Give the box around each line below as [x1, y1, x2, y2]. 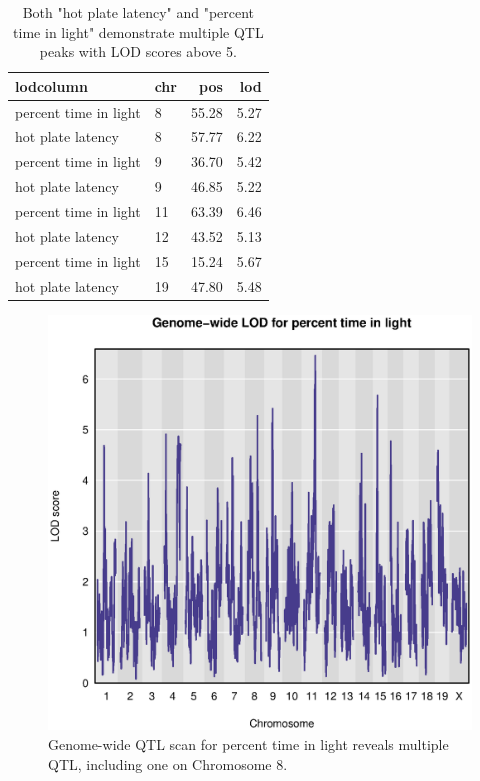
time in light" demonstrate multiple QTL [13, 21, 264, 42]
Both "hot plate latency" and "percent [22, 2, 255, 22]
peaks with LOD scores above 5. [39, 41, 237, 62]
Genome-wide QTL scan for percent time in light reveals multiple [48, 733, 449, 754]
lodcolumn [15, 75, 88, 96]
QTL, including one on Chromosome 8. [48, 753, 288, 774]
